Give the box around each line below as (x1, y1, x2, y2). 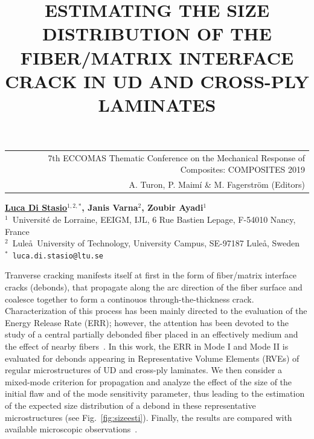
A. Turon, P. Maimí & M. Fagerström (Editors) (129, 178, 305, 191)
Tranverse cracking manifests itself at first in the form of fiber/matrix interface (5, 269, 296, 281)
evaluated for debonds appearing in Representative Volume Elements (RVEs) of (5, 351, 300, 364)
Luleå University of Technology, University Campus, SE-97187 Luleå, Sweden (12, 237, 300, 249)
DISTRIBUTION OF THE (42, 21, 272, 46)
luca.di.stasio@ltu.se (12, 251, 104, 260)
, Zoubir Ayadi (141, 201, 203, 214)
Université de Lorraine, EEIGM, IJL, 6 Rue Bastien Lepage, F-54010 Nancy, (12, 213, 296, 225)
